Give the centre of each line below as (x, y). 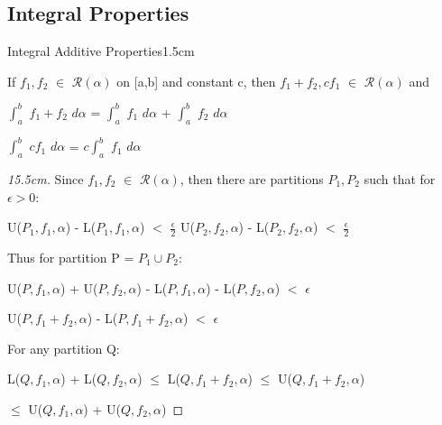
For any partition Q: (64, 348)
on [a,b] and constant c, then (196, 81)
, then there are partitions (252, 178)
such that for (400, 178)
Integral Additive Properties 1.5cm (101, 51)
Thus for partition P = (71, 257)
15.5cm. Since (46, 178)
